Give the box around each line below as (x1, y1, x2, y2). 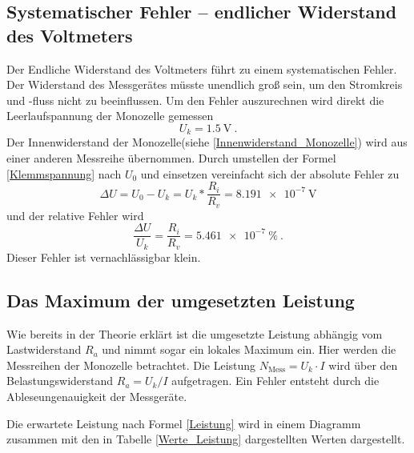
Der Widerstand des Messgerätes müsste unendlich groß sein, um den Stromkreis (6, 76, 403, 93)
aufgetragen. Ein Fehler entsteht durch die (171, 372, 380, 389)
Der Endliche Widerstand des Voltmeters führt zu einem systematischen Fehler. (6, 60, 397, 77)
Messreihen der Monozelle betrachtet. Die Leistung (6, 356, 256, 373)
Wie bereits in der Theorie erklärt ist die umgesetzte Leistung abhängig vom (6, 325, 383, 342)
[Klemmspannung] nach (6, 165, 122, 182)
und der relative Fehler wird (6, 206, 144, 223)
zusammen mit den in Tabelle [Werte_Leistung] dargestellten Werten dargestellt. (6, 431, 405, 447)
